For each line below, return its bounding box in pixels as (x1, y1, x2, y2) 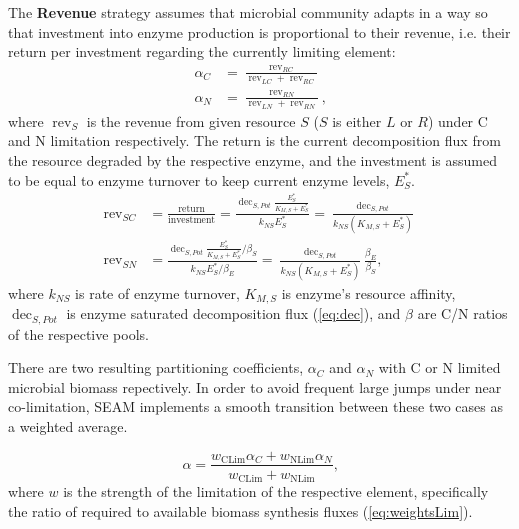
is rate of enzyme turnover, (75, 282, 240, 303)
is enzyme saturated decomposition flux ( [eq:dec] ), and (66, 303, 401, 324)
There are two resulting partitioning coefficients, (8, 357, 304, 378)
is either (332, 110, 382, 131)
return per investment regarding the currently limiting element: (8, 41, 396, 62)
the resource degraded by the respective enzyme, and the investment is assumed (8, 149, 497, 170)
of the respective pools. (8, 323, 149, 344)
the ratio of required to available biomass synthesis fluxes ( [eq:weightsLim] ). (8, 500, 473, 521)
